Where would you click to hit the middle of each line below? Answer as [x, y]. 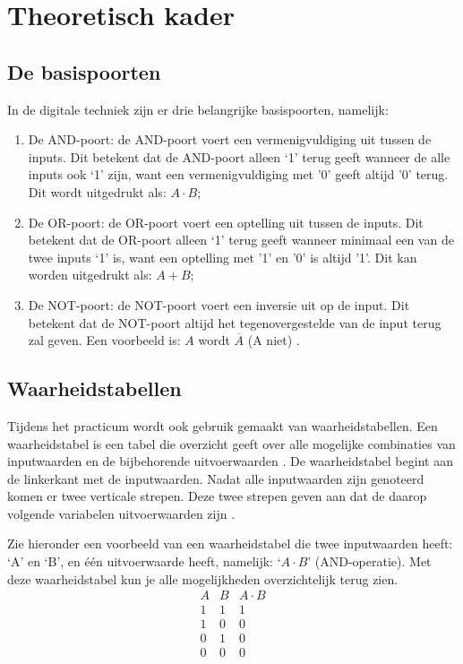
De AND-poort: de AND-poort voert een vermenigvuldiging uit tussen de [230, 139]
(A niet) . [274, 340]
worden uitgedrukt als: [90, 275]
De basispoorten [84, 71]
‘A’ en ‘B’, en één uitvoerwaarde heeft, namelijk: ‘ [144, 561]
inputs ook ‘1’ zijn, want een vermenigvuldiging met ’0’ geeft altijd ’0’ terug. [238, 174]
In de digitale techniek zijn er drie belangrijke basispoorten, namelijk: [198, 109]
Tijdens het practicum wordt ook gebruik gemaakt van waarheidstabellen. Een [223, 425]
